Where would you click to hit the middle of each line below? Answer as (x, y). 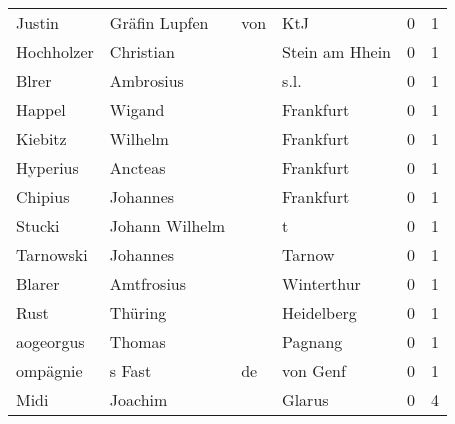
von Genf (314, 370)
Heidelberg (319, 312)
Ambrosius (146, 80)
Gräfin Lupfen (159, 22)
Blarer (38, 283)
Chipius (43, 196)
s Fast (130, 370)
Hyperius (47, 167)
